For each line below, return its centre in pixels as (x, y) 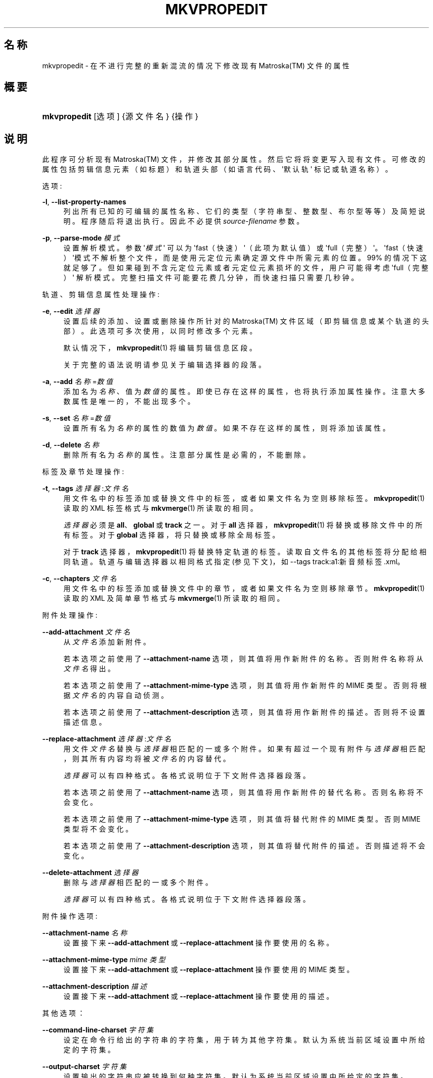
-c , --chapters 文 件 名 (79, 579)
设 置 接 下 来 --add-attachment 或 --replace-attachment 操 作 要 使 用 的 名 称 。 (198, 943)
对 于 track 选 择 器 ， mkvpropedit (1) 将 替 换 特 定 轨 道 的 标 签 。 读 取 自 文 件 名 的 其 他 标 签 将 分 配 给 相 (245, 552)
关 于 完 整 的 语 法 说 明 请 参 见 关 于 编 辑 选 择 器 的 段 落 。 (165, 365)
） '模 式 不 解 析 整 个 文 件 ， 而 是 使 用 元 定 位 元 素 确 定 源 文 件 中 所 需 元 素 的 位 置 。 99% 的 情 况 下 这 (245, 258)
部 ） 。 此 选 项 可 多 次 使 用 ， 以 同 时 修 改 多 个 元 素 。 (160, 331)
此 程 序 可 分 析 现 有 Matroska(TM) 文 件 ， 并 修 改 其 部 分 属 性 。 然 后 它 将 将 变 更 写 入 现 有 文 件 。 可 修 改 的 (234, 159)
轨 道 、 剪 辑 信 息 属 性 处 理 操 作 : (101, 294)
